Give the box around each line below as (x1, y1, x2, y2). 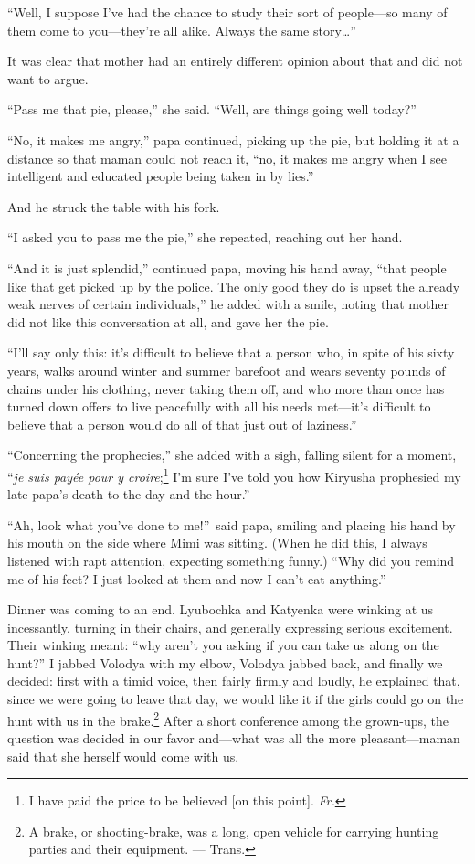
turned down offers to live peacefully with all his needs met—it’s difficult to (7, 397, 431, 416)
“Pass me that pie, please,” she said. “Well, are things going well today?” (7, 100, 417, 119)
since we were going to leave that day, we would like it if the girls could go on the (7, 689, 464, 709)
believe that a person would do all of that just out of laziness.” (7, 414, 357, 433)
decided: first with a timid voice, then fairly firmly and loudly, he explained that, (7, 671, 460, 690)
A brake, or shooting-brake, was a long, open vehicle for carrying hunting (28, 821, 439, 840)
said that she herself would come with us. (7, 746, 239, 765)
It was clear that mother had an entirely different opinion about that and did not (7, 51, 463, 70)
